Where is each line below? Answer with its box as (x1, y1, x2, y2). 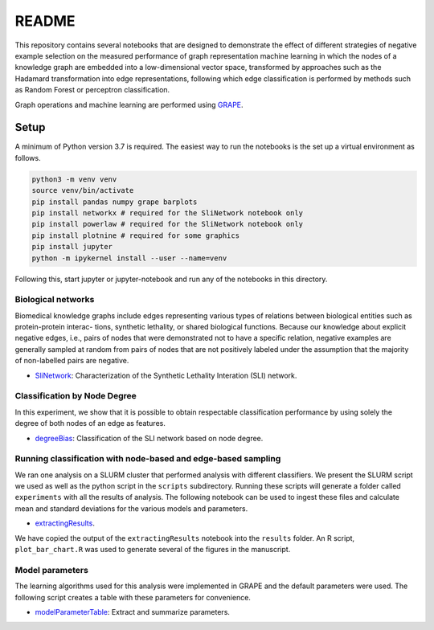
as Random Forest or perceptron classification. (14, 85, 170, 95)
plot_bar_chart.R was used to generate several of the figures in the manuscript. (14, 545, 291, 554)
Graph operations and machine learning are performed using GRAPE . (14, 100, 244, 109)
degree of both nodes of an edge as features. (14, 419, 166, 428)
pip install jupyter (31, 242, 113, 252)
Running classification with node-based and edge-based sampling (14, 453, 281, 464)
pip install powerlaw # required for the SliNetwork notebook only (31, 219, 304, 229)
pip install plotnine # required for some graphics (31, 231, 240, 240)
